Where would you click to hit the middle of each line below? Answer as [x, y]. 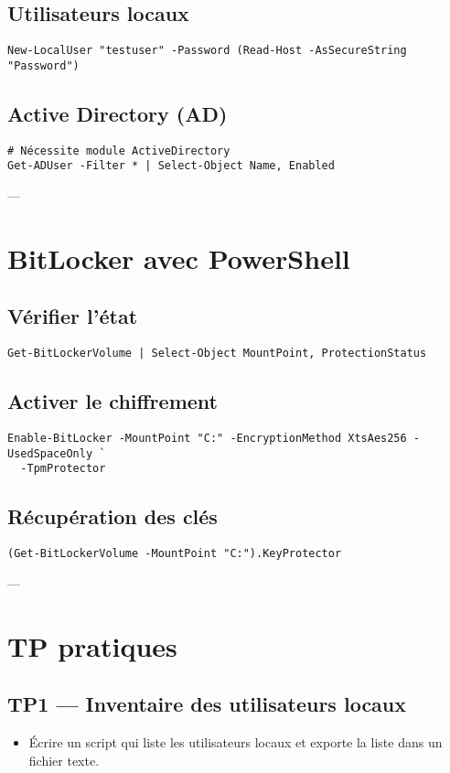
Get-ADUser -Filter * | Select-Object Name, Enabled [171, 166]
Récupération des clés [112, 516]
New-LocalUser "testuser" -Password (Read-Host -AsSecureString [207, 51]
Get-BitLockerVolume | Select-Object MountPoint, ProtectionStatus [217, 354]
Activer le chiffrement [112, 401]
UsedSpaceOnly [50, 453]
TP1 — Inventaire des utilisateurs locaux [207, 704]
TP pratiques [92, 645]
